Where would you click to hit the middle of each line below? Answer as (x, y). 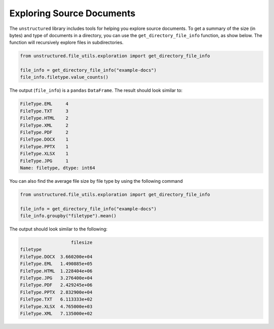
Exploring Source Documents (72, 13)
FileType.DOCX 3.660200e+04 (56, 257)
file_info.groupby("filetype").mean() (68, 216)
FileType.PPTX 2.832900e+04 (56, 292)
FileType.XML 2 (44, 125)
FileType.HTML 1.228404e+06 (56, 271)
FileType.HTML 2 (44, 118)
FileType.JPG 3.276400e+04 (56, 278)
